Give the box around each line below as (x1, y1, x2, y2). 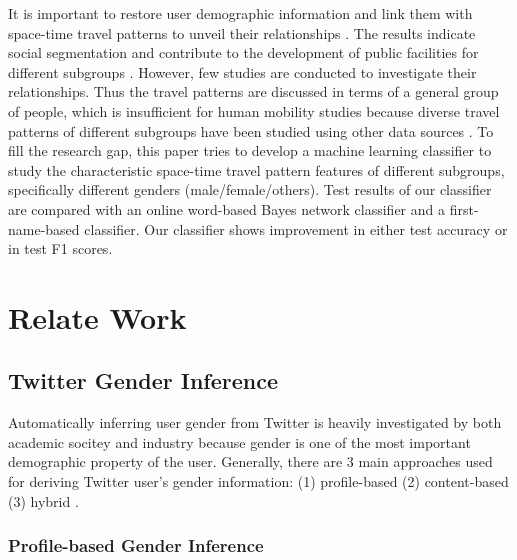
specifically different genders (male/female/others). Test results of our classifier (8, 179, 492, 200)
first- (449, 198, 479, 219)
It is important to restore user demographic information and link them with (8, 3, 473, 23)
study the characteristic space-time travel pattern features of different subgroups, (8, 159, 505, 180)
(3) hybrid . (8, 490, 79, 511)
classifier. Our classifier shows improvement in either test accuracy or (84, 218, 508, 239)
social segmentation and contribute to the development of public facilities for (8, 42, 479, 63)
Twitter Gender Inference (8, 365, 278, 396)
